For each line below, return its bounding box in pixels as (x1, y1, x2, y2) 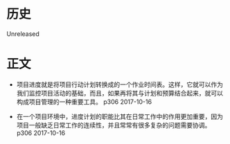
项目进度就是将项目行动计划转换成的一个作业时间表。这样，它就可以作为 (16, 80, 223, 89)
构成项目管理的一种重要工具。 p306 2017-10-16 (16, 98, 152, 106)
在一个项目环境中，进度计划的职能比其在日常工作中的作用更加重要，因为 (16, 112, 223, 120)
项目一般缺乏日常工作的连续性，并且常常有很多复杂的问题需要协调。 (16, 120, 211, 129)
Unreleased (6, 29, 39, 38)
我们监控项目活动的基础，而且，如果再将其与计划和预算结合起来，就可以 (16, 89, 223, 97)
